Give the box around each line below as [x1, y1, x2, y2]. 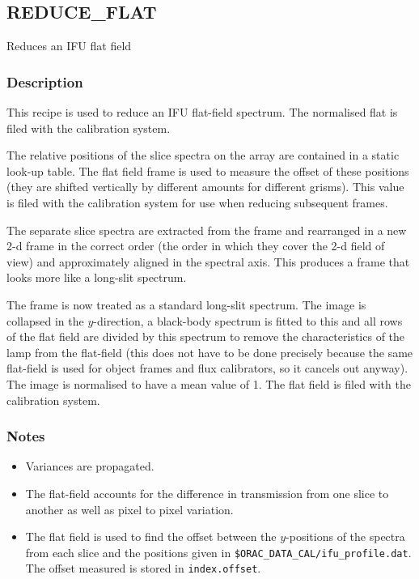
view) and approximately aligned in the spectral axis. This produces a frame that [6, 253, 410, 270]
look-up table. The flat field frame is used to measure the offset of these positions [6, 162, 409, 179]
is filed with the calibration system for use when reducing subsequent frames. [6, 194, 388, 211]
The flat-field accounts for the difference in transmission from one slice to [25, 484, 389, 501]
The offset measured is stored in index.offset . [25, 560, 261, 577]
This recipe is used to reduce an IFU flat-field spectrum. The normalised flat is [6, 104, 398, 121]
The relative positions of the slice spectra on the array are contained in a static [6, 147, 400, 164]
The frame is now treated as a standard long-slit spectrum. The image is [6, 296, 366, 313]
